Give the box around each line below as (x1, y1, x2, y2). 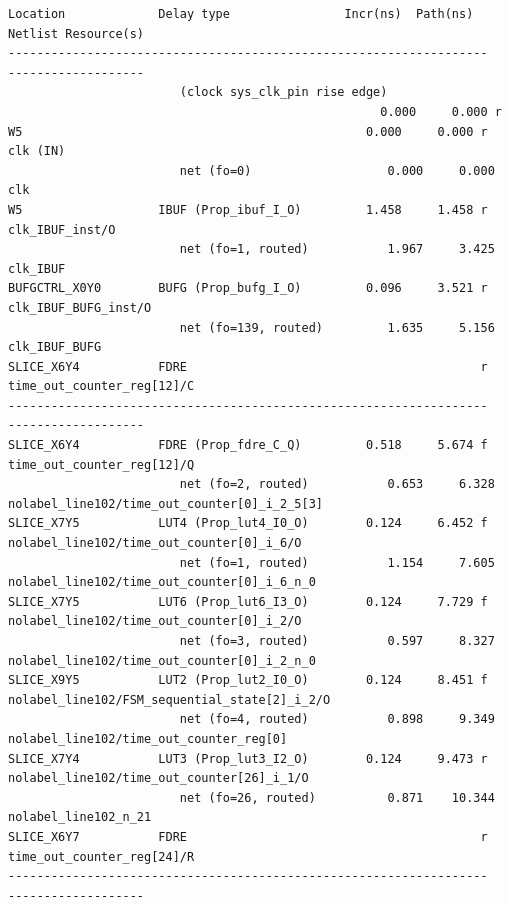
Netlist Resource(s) (8, 26, 145, 41)
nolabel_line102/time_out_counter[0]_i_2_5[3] (8, 496, 323, 511)
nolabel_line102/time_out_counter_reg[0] (8, 731, 288, 746)
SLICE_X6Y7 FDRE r (8, 829, 488, 844)
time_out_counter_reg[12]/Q (8, 457, 195, 472)
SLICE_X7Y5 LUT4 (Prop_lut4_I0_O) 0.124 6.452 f (8, 516, 488, 531)
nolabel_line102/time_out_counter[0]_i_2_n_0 (8, 653, 316, 668)
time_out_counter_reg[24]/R (8, 849, 195, 864)
